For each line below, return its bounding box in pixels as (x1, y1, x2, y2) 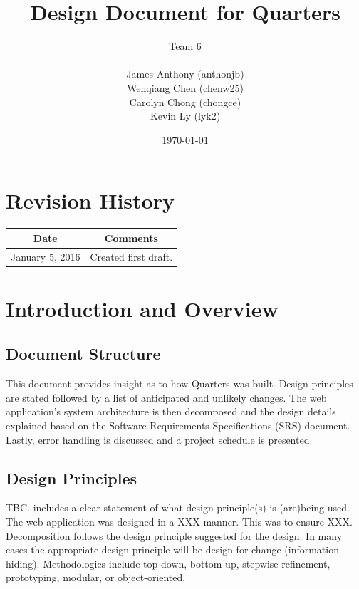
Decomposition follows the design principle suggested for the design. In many (6, 528, 343, 543)
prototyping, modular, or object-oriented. (6, 570, 186, 585)
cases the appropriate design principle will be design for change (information (6, 542, 339, 557)
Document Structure (6, 343, 161, 365)
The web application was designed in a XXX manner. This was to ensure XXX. (6, 514, 353, 528)
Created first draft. (90, 249, 173, 264)
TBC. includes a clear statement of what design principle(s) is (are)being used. (6, 500, 350, 515)
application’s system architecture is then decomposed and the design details (6, 404, 336, 419)
